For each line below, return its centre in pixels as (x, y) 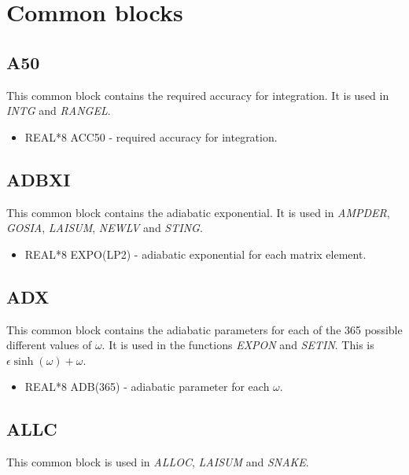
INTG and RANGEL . (59, 110)
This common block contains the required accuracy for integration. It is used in (198, 95)
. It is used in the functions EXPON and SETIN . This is (238, 345)
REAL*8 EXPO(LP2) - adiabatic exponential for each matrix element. (195, 254)
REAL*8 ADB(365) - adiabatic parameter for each (147, 387)
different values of (49, 345)
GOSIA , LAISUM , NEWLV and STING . (105, 228)
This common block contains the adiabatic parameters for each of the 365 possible (204, 329)
